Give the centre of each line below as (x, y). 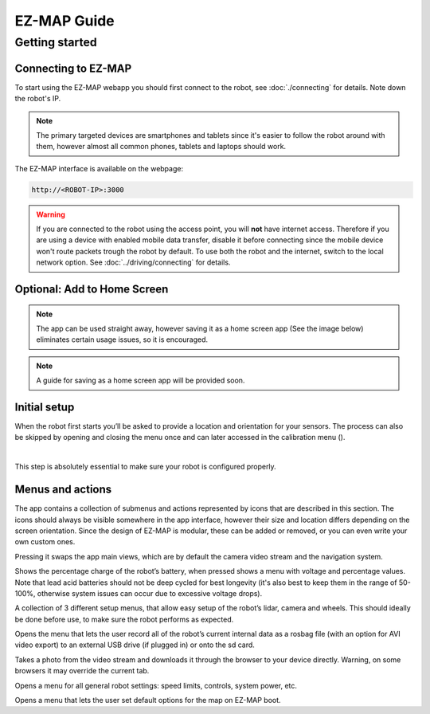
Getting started (56, 42)
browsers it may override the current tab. (82, 671)
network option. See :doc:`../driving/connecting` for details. (133, 262)
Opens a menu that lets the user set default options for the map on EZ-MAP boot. (148, 700)
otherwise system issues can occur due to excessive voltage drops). (150, 593)
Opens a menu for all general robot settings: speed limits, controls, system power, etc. (156, 685)
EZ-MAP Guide (64, 21)
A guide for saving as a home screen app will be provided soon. (141, 381)
